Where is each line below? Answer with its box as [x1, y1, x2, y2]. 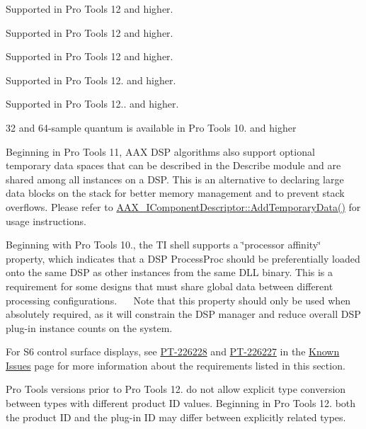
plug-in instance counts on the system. [6, 320, 173, 335]
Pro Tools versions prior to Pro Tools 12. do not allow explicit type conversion [6, 382, 346, 396]
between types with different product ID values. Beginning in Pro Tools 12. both [6, 396, 356, 411]
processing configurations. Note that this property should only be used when [6, 292, 351, 307]
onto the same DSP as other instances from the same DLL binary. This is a [6, 265, 333, 280]
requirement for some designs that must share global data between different [6, 278, 333, 293]
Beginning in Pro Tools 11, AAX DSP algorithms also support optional [6, 144, 315, 159]
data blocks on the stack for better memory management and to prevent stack [6, 185, 345, 200]
